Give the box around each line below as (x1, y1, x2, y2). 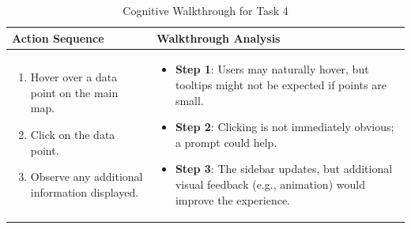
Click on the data (30, 126, 115, 143)
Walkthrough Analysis (156, 29, 281, 46)
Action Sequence (12, 29, 104, 46)
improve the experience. (175, 191, 291, 208)
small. (175, 92, 204, 108)
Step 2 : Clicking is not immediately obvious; (175, 118, 394, 135)
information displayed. (30, 183, 139, 200)
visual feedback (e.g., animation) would (175, 176, 365, 192)
